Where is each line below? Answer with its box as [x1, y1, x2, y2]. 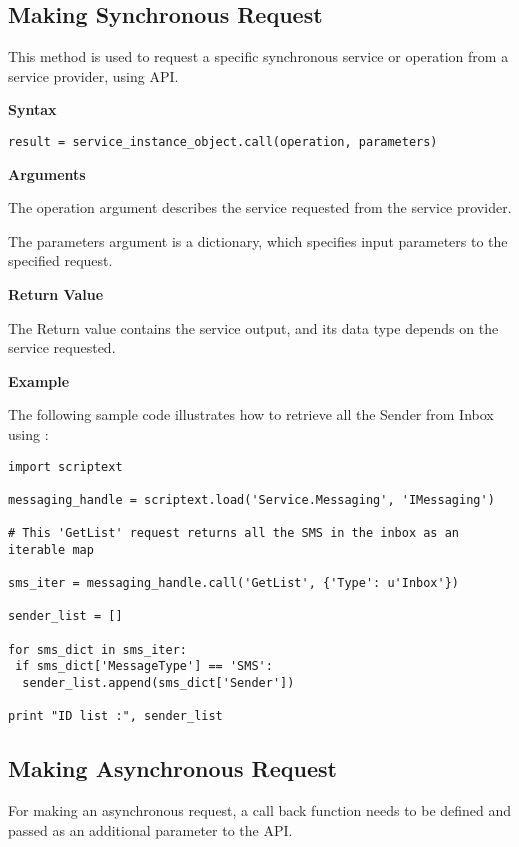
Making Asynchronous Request [8, 753, 337, 784]
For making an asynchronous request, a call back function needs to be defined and [8, 800, 512, 821]
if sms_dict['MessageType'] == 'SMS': [15, 659, 273, 674]
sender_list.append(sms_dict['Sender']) [22, 676, 295, 691]
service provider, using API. [8, 65, 179, 86]
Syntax [8, 99, 57, 120]
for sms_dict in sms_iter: [8, 642, 187, 657]
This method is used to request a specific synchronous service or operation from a [8, 46, 509, 67]
